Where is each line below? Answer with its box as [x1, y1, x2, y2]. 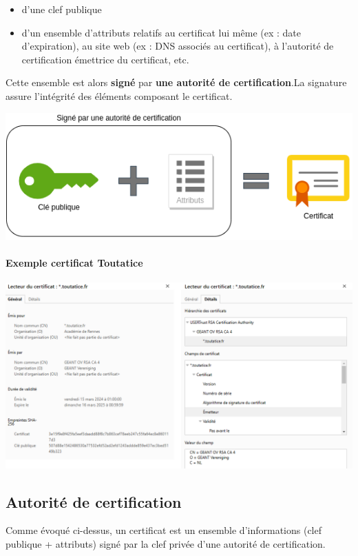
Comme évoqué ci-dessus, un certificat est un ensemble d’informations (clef [6, 523, 322, 537]
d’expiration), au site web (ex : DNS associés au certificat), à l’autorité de [21, 39, 334, 53]
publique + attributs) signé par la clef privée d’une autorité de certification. [6, 537, 326, 551]
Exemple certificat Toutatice [6, 255, 143, 269]
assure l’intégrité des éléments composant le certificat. [6, 88, 233, 103]
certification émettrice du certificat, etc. [21, 52, 189, 66]
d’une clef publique [21, 2, 102, 16]
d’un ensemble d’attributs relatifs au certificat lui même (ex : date [21, 25, 301, 39]
